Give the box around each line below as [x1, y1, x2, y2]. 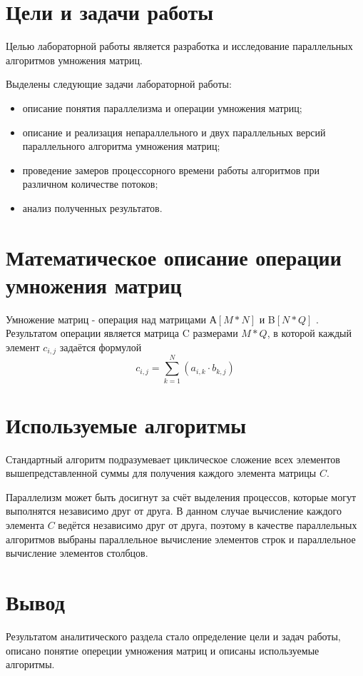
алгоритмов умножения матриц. [6, 52, 143, 67]
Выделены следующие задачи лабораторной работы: [6, 76, 232, 91]
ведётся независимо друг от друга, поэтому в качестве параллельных [58, 518, 357, 533]
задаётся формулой [59, 339, 142, 354]
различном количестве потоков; [22, 176, 158, 191]
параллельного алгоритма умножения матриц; [22, 138, 220, 153]
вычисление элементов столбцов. [6, 545, 148, 560]
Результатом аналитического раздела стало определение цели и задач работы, [6, 628, 341, 643]
